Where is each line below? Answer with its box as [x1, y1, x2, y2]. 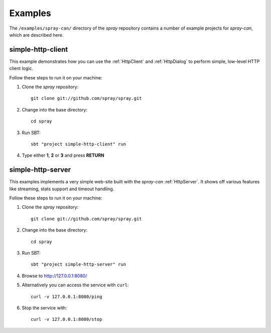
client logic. [9, 65, 34, 71]
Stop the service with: [22, 304, 67, 311]
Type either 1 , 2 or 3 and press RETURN [22, 152, 105, 158]
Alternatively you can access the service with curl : [22, 282, 129, 288]
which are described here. [9, 32, 64, 38]
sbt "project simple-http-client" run [31, 141, 126, 147]
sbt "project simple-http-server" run [31, 262, 126, 267]
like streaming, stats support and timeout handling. [9, 186, 114, 192]
